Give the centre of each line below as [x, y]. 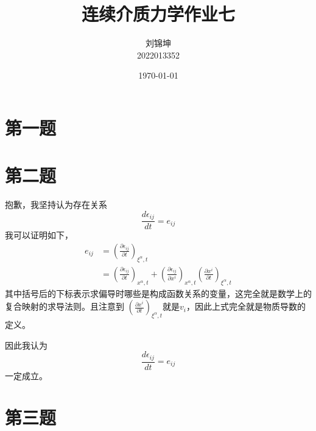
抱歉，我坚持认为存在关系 [56, 205]
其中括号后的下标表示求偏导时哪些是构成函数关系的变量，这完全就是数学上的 [158, 293]
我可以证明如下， [39, 235]
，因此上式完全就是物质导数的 [246, 306]
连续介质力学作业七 [158, 14]
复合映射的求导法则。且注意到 [65, 306]
